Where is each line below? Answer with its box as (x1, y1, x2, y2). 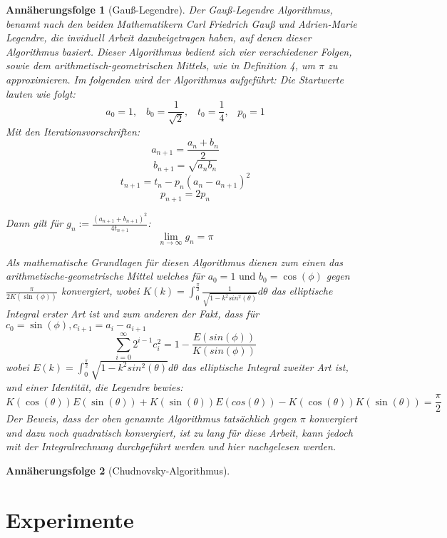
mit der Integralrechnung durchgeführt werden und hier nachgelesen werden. (6, 439, 336, 454)
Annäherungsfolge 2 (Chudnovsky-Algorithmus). (6, 462, 230, 477)
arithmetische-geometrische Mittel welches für (6, 268, 205, 283)
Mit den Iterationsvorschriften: (6, 123, 140, 138)
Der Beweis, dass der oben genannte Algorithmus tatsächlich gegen (6, 411, 297, 426)
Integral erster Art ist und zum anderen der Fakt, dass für (6, 305, 260, 320)
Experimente (6, 504, 134, 534)
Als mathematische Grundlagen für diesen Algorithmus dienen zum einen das (6, 254, 344, 269)
